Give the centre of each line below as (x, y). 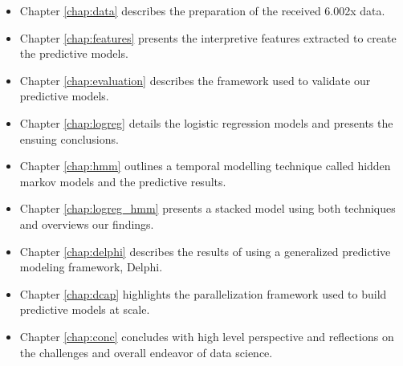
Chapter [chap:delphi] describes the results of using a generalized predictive (205, 251)
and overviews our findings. (87, 224)
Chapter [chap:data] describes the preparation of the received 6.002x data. (202, 10)
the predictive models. (74, 53)
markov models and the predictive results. (123, 181)
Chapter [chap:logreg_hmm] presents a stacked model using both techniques (208, 208)
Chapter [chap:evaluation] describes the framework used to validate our (195, 80)
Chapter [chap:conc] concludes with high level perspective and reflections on (207, 336)
